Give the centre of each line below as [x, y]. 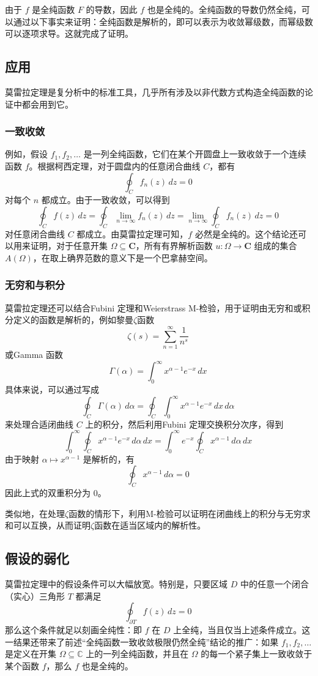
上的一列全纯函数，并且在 [137, 654]
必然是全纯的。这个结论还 [246, 233]
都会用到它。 [47, 104]
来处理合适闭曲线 [39, 424]
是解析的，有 [109, 459]
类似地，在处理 [35, 513]
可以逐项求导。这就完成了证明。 [69, 33]
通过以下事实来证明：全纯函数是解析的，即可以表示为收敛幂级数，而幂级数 [163, 21]
